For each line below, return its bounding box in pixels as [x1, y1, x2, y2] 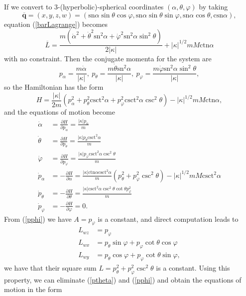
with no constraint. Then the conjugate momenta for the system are [4, 53, 212, 64]
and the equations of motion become [4, 107, 115, 117]
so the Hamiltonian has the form [4, 82, 104, 92]
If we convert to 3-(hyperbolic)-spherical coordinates [4, 1, 164, 11]
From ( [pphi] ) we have [4, 213, 72, 224]
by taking [199, 1, 228, 11]
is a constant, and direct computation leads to [98, 213, 239, 224]
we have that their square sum [4, 262, 97, 273]
